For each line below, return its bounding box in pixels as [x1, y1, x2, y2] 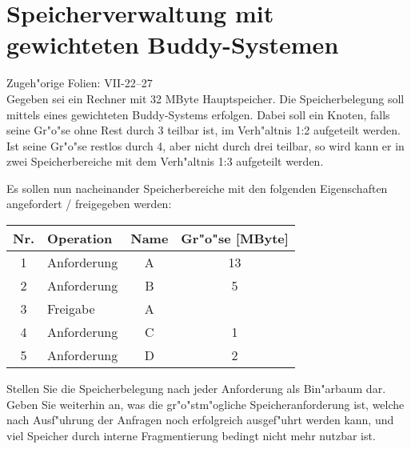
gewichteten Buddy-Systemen [6, 28, 339, 61]
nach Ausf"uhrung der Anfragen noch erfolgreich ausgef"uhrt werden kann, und [6, 411, 394, 428]
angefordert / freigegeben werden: [6, 195, 172, 212]
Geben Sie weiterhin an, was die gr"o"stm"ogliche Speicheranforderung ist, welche [6, 395, 405, 412]
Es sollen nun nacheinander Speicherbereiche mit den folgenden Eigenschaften [6, 179, 388, 196]
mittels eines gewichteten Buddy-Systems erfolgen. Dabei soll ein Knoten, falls [6, 106, 390, 122]
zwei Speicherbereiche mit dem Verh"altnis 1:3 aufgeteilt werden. [6, 153, 324, 170]
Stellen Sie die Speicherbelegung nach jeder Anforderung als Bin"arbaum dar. [6, 380, 386, 397]
